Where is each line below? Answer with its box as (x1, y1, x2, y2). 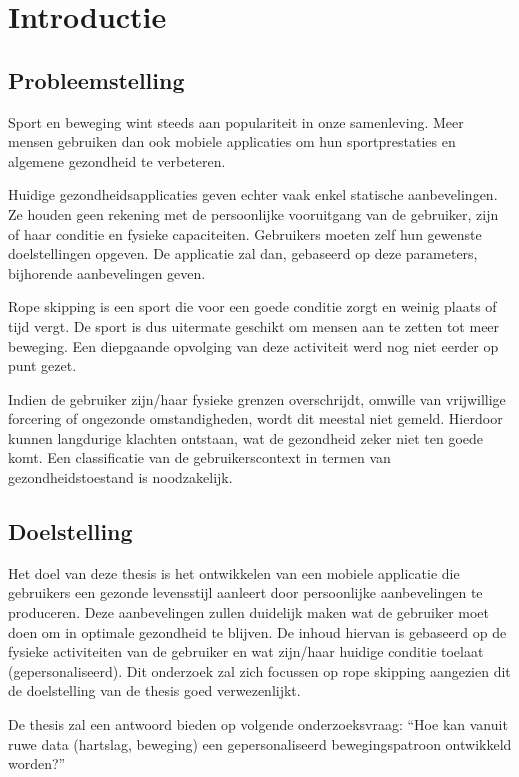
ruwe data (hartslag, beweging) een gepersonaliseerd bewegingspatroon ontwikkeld (8, 733, 512, 754)
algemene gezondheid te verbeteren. (8, 150, 226, 171)
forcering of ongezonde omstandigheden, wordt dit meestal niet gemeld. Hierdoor (8, 408, 503, 429)
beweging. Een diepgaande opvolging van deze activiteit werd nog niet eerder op (8, 335, 499, 356)
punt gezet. (8, 355, 77, 376)
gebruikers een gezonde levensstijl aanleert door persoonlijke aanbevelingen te (8, 582, 483, 603)
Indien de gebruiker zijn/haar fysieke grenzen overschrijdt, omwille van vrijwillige (8, 388, 506, 409)
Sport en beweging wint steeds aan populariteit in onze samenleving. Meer (8, 111, 464, 132)
